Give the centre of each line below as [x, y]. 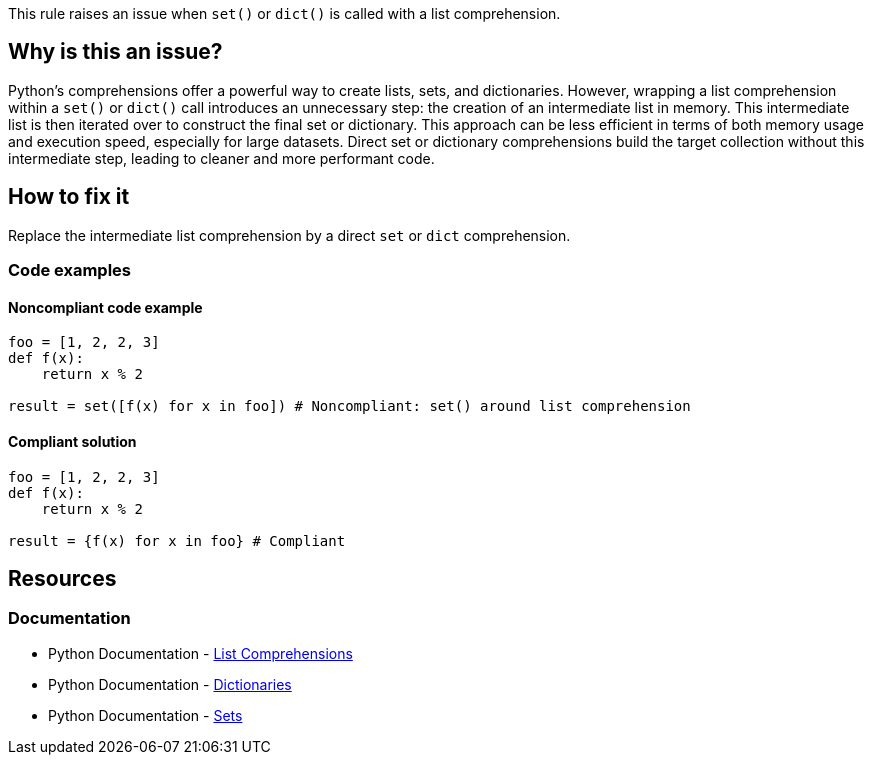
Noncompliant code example [105, 307]
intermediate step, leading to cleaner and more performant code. [221, 158]
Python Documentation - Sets [145, 715]
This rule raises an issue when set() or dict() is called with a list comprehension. [284, 13]
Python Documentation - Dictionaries [170, 684]
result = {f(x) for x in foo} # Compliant [177, 540]
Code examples [70, 270]
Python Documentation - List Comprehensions [200, 653]
